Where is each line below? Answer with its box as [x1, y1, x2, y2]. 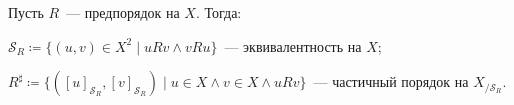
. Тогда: [195, 2, 242, 22]
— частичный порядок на [313, 71, 469, 92]
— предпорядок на [66, 2, 180, 22]
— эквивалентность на [224, 35, 362, 56]
